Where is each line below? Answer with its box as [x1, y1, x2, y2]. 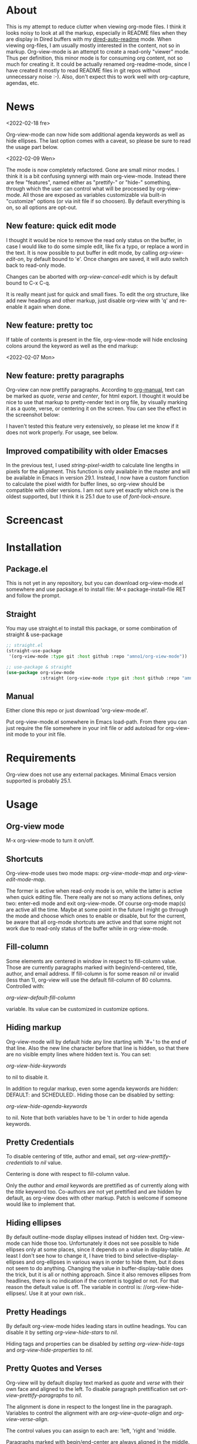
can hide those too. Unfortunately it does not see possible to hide [21, 1240, 179, 1247]
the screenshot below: [6, 411, 60, 418]
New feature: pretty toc [6, 320, 93, 331]
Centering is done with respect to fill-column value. [6, 1171, 130, 1178]
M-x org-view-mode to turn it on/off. [6, 837, 94, 844]
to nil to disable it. [6, 1073, 49, 1080]
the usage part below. [6, 143, 59, 150]
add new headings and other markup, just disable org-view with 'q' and [6, 297, 179, 304]
